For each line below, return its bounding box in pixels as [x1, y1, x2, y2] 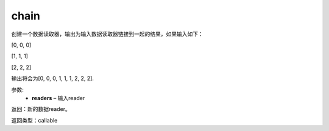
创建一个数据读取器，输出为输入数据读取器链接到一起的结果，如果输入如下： [11, 30, 203, 38]
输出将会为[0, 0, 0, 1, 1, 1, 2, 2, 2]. [11, 75, 94, 82]
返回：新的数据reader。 [11, 106, 71, 113]
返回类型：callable [11, 116, 58, 124]
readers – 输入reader [32, 94, 85, 101]
